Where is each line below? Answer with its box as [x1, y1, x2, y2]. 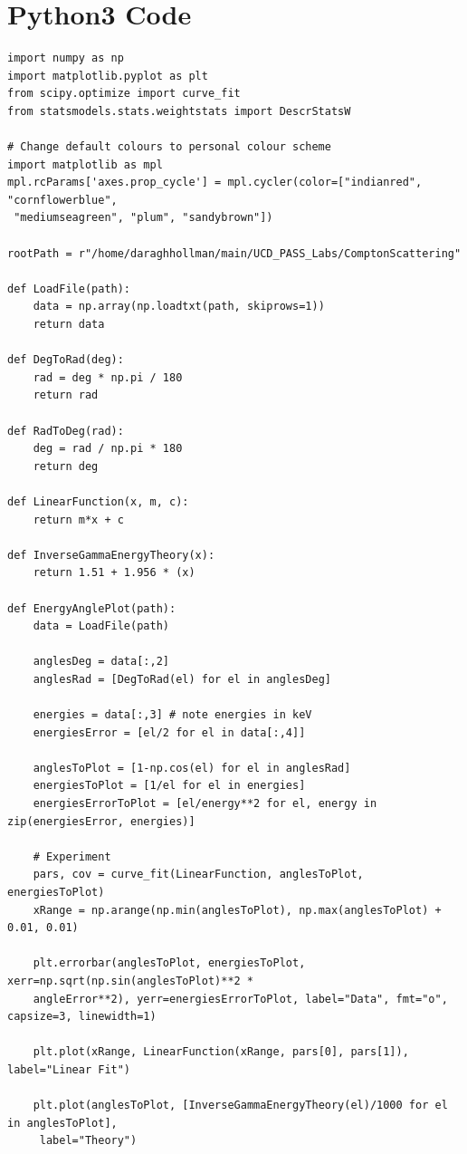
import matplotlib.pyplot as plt [7, 69, 208, 82]
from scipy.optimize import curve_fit [7, 87, 241, 101]
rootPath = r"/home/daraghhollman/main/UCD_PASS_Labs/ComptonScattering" [7, 246, 462, 260]
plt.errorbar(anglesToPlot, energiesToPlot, [33, 957, 306, 970]
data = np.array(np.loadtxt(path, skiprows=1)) [33, 300, 325, 313]
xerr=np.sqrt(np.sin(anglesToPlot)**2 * [7, 975, 254, 987]
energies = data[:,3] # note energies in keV [33, 708, 312, 722]
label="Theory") [39, 1134, 138, 1148]
